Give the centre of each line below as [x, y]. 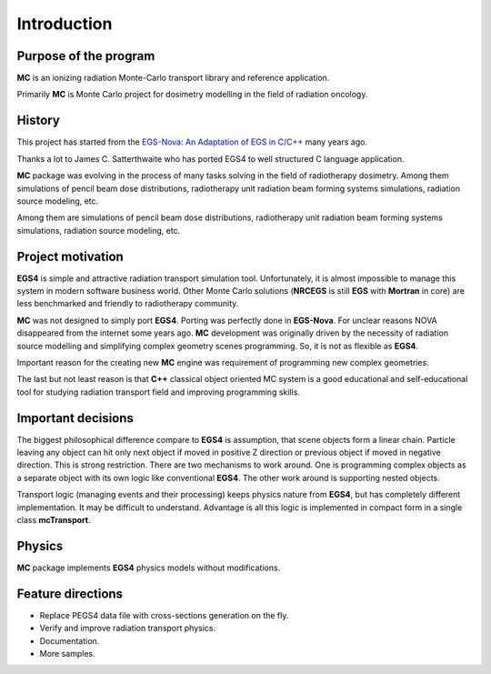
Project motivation [70, 256]
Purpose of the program [86, 56]
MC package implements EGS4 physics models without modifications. [149, 568]
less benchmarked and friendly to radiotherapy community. [128, 304]
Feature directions [70, 594]
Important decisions [75, 418]
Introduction [65, 24]
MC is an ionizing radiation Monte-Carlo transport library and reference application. [173, 78]
